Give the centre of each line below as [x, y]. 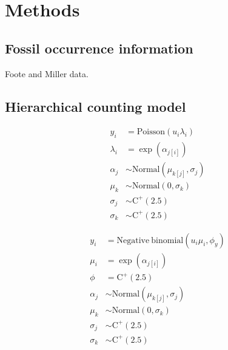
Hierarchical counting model [96, 106]
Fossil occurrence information [99, 48]
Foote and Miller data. [47, 73]
